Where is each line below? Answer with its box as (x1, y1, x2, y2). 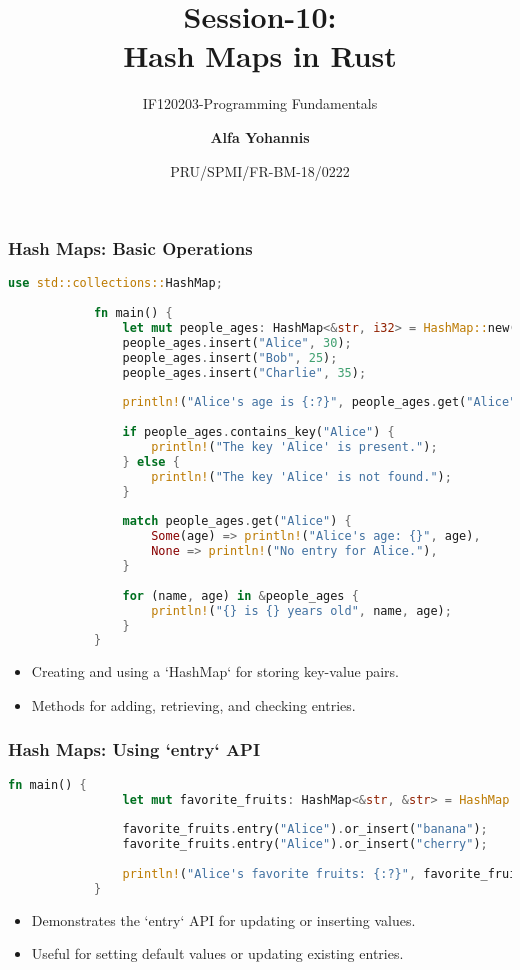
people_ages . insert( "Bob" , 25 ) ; (122, 350, 338, 365)
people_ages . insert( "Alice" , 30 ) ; (122, 335, 352, 350)
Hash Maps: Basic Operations (8, 236, 253, 261)
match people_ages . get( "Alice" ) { (122, 514, 352, 529)
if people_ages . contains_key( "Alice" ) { (122, 425, 395, 440)
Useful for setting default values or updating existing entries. (31, 943, 404, 964)
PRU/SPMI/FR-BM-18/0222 (170, 160, 350, 181)
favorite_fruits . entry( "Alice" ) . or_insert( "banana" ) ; (122, 822, 488, 837)
